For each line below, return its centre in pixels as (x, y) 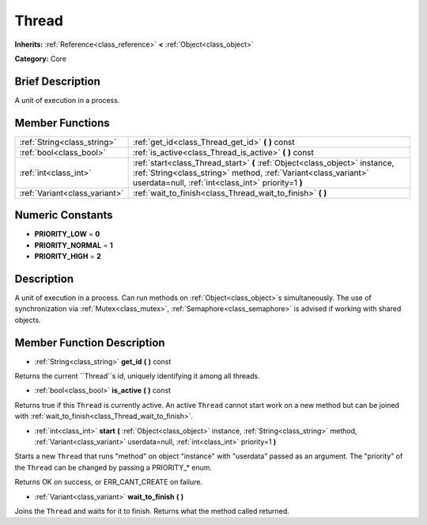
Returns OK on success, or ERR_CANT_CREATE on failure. (109, 482)
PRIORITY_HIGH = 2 (68, 257)
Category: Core (41, 59)
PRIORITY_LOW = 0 (67, 234)
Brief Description (57, 81)
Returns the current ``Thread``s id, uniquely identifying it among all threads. (137, 376)
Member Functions (62, 123)
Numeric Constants (64, 215)
